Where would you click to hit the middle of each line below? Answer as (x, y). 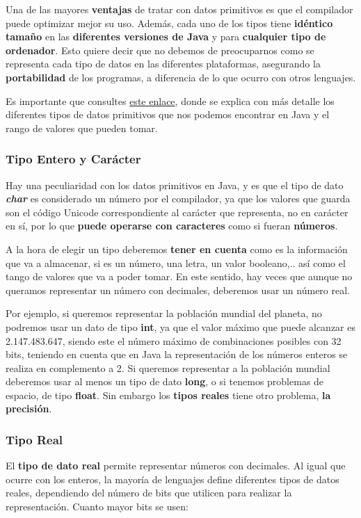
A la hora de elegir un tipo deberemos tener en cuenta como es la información (177, 249)
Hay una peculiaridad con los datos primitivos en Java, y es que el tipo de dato (175, 185)
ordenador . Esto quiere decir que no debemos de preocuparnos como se (160, 50)
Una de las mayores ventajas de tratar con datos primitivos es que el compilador (179, 9)
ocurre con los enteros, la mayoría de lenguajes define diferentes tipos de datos (173, 479)
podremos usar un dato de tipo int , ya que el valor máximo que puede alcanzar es (180, 326)
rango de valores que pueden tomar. (82, 128)
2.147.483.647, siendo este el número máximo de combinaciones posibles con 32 (174, 340)
